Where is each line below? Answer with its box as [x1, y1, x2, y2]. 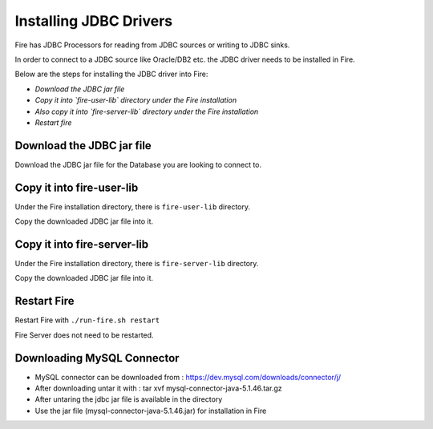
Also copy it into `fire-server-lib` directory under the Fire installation [34, 107, 259, 116]
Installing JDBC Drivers [14, 12, 172, 30]
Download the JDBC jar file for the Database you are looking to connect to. [14, 160, 262, 169]
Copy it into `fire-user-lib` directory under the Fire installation [34, 95, 237, 105]
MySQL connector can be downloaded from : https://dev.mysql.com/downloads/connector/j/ [34, 372, 342, 382]
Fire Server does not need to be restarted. [14, 330, 154, 340]
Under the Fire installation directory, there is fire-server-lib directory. [14, 259, 259, 268]
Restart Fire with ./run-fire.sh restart [14, 315, 160, 325]
